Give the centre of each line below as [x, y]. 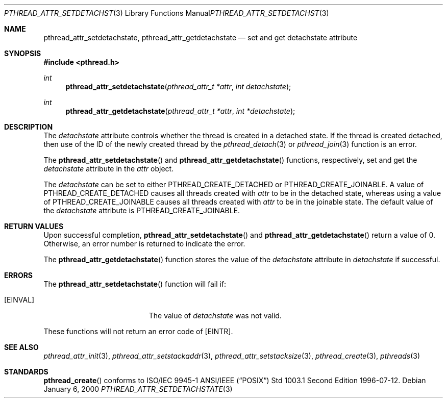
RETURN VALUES [34, 226]
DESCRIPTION [29, 127]
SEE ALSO [21, 347]
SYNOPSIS [23, 53]
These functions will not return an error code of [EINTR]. [138, 331]
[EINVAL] [19, 300]
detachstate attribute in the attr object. [109, 169]
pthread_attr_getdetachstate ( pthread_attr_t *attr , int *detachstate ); [180, 111]
